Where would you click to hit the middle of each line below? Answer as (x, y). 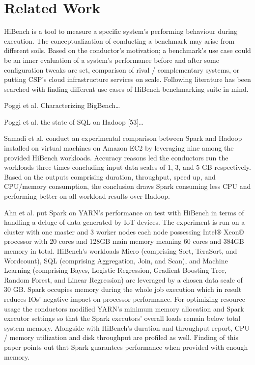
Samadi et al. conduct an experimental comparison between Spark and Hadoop (123, 138)
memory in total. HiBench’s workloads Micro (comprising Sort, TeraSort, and (121, 251)
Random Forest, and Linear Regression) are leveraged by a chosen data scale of (123, 279)
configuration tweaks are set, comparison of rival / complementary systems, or (122, 69)
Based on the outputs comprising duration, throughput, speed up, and (110, 176)
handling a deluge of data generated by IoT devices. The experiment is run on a (125, 222)
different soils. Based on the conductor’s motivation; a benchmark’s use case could (127, 50)
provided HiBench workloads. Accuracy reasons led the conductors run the (116, 157)
